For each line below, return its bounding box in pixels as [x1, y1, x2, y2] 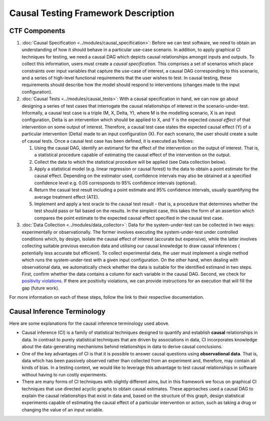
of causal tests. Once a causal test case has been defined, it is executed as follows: [21, 138, 194, 144]
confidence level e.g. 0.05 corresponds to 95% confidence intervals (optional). [34, 180, 197, 186]
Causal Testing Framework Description [9, 8, 174, 19]
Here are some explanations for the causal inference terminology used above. [9, 320, 169, 326]
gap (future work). [21, 285, 59, 291]
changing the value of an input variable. [21, 406, 103, 412]
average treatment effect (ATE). [34, 194, 99, 200]
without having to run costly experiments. [21, 371, 107, 377]
